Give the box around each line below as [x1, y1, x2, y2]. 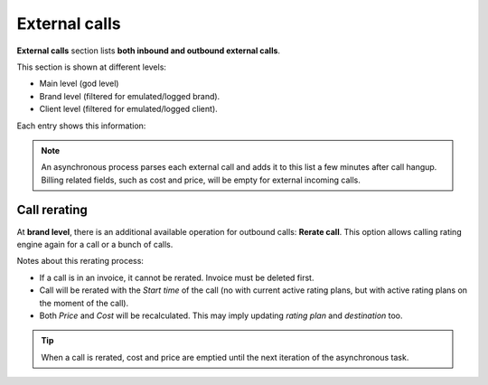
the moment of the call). [39, 297, 129, 308]
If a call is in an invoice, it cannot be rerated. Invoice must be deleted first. [39, 272, 314, 283]
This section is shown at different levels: [16, 61, 167, 72]
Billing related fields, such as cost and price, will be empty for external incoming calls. [41, 174, 361, 185]
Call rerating [16, 202, 88, 218]
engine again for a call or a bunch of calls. [16, 239, 174, 249]
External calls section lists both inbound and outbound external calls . [16, 45, 280, 56]
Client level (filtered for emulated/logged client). [39, 104, 219, 115]
